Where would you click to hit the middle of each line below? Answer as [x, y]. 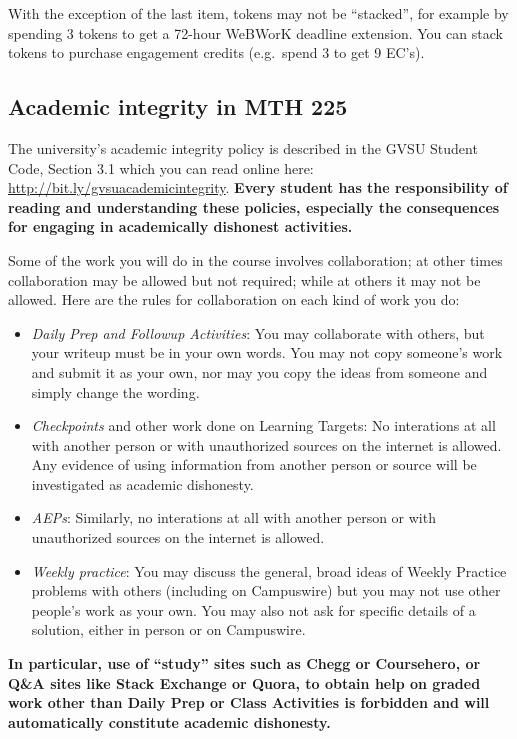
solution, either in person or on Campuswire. [168, 629]
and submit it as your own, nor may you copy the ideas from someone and [259, 371]
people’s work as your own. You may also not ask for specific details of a [253, 609]
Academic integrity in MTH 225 [178, 106]
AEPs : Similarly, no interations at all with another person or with [233, 517]
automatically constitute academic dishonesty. [169, 721]
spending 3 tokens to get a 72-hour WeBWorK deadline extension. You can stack [255, 32]
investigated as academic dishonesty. [142, 483]
